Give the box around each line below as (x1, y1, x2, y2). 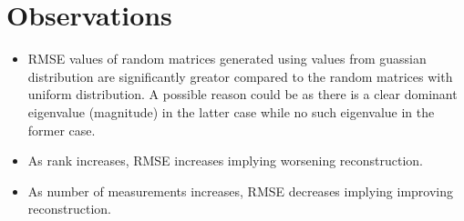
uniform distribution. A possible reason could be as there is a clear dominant (27, 85, 458, 104)
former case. (27, 120, 96, 139)
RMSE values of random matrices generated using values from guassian (27, 49, 427, 68)
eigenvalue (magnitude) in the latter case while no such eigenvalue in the (27, 102, 435, 121)
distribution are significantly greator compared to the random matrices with (27, 66, 453, 85)
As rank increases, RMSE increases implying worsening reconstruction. (27, 151, 424, 170)
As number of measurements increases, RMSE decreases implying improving (27, 181, 453, 200)
